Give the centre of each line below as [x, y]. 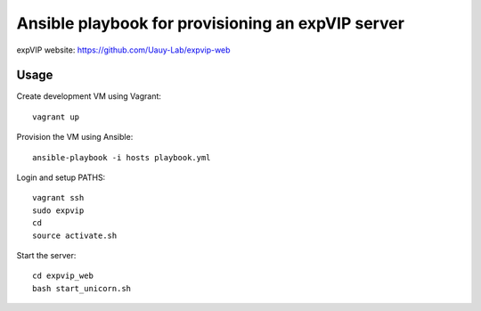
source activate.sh [75, 235]
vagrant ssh [58, 198]
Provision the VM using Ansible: [75, 137]
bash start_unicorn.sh [82, 288]
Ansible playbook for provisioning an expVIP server [211, 23]
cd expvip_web [63, 276]
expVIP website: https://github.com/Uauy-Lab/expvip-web [123, 50]
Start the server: [46, 255]
